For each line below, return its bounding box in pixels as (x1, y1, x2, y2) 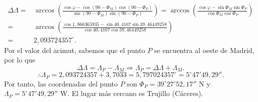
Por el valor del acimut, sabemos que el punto (4, 44, 145, 55)
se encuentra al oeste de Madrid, (154, 44, 254, 55)
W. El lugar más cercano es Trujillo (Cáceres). (60, 88, 203, 98)
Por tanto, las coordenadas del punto (4, 78, 118, 88)
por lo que (4, 54, 36, 65)
